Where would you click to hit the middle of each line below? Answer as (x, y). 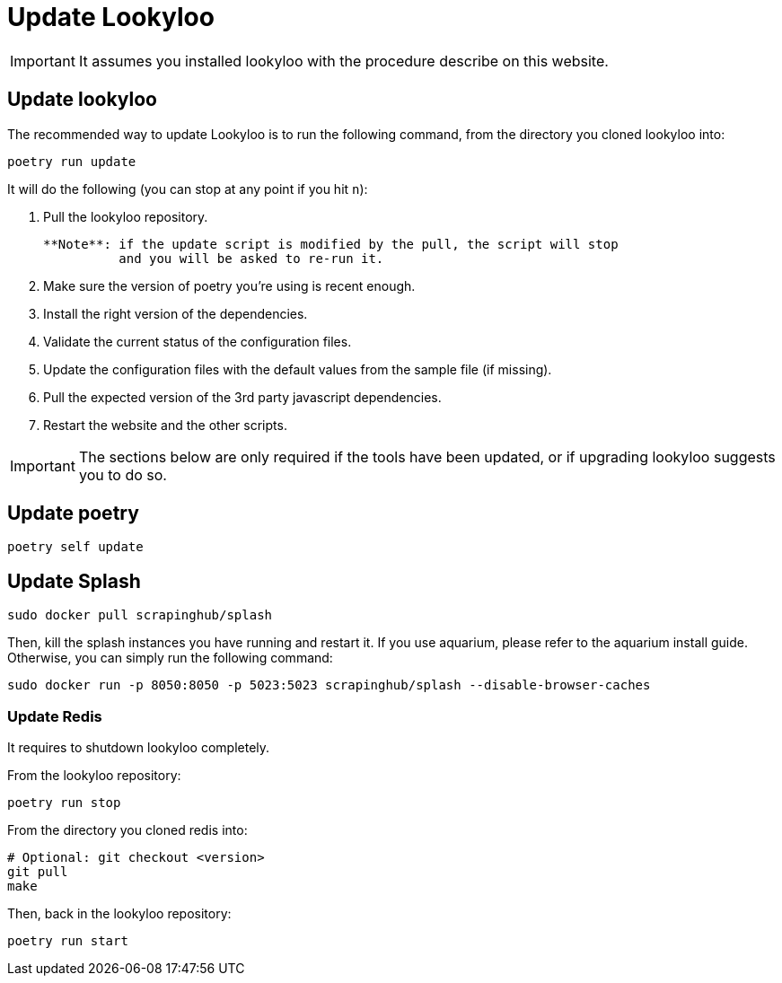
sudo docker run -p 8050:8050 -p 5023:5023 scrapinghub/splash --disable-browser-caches (329, 685)
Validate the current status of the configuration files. (198, 341)
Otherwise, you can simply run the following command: (170, 658)
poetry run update (72, 161)
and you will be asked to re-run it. (251, 258)
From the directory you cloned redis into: (127, 830)
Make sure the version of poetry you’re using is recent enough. (229, 285)
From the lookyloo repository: (94, 776)
